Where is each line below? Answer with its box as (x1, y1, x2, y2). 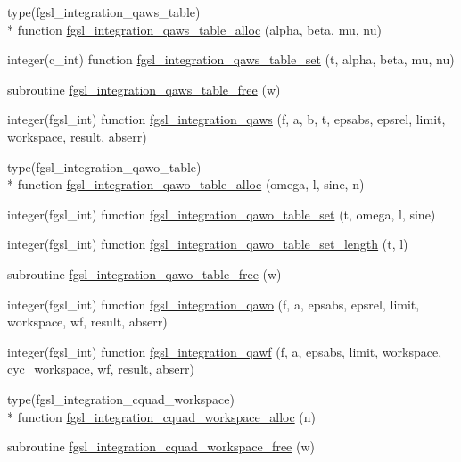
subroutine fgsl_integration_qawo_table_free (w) (7, 264, 282, 283)
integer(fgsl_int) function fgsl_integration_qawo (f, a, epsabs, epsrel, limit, (7, 294, 420, 313)
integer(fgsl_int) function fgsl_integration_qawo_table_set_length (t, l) (7, 235, 408, 253)
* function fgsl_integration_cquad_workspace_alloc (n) (7, 407, 317, 425)
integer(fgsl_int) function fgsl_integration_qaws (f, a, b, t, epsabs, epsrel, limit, (7, 110, 446, 128)
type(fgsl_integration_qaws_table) (7, 3, 201, 21)
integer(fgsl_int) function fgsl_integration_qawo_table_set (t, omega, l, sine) (7, 204, 436, 223)
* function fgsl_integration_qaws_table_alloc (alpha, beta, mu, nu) (7, 20, 382, 38)
